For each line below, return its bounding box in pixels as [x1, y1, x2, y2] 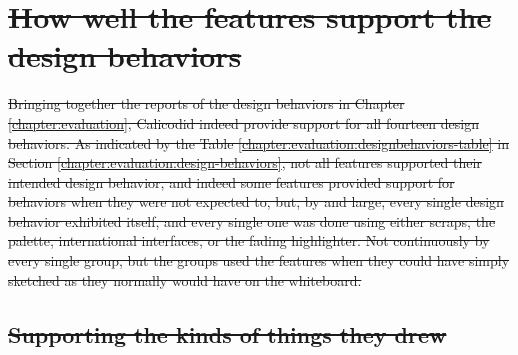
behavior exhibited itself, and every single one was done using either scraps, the [8, 210, 496, 231]
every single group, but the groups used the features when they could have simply [8, 250, 510, 271]
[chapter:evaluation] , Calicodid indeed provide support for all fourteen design [8, 112, 479, 133]
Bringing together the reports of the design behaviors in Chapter [8, 93, 405, 114]
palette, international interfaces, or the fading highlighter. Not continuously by [8, 230, 490, 251]
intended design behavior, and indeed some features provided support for [8, 171, 455, 192]
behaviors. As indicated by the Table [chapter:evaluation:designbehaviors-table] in [8, 132, 509, 153]
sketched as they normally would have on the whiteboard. [8, 269, 362, 290]
